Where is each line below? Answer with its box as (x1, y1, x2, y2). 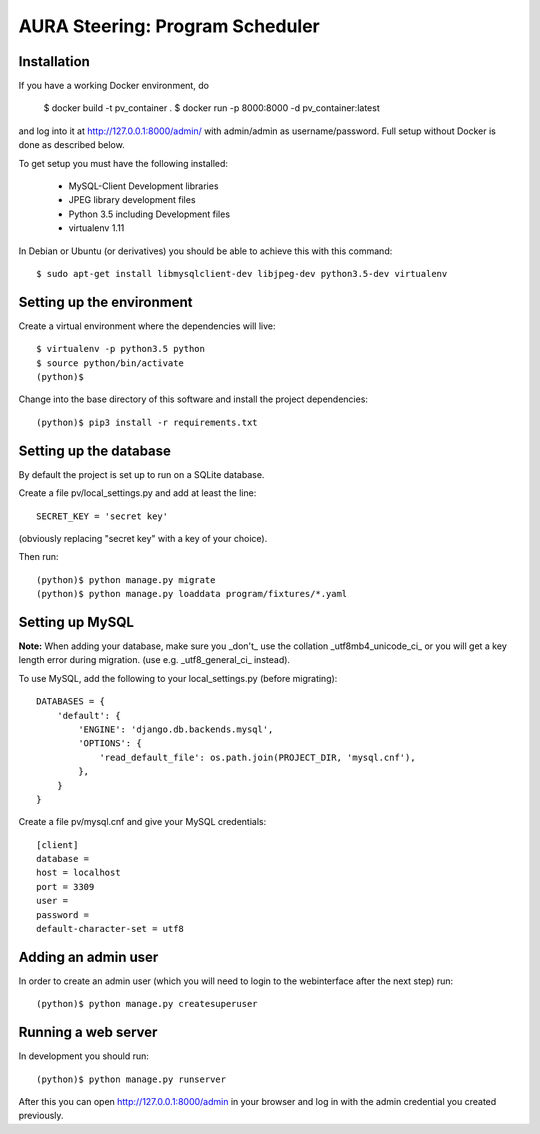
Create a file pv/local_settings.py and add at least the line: (18, 487, 257, 499)
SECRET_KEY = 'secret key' (36, 510, 169, 522)
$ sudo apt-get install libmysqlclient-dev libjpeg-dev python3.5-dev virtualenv (36, 268, 448, 279)
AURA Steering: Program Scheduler (18, 15, 320, 37)
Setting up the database (18, 442, 172, 459)
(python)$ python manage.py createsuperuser (36, 998, 259, 1010)
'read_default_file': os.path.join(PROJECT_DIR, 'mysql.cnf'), (99, 751, 416, 763)
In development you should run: (18, 1050, 150, 1062)
